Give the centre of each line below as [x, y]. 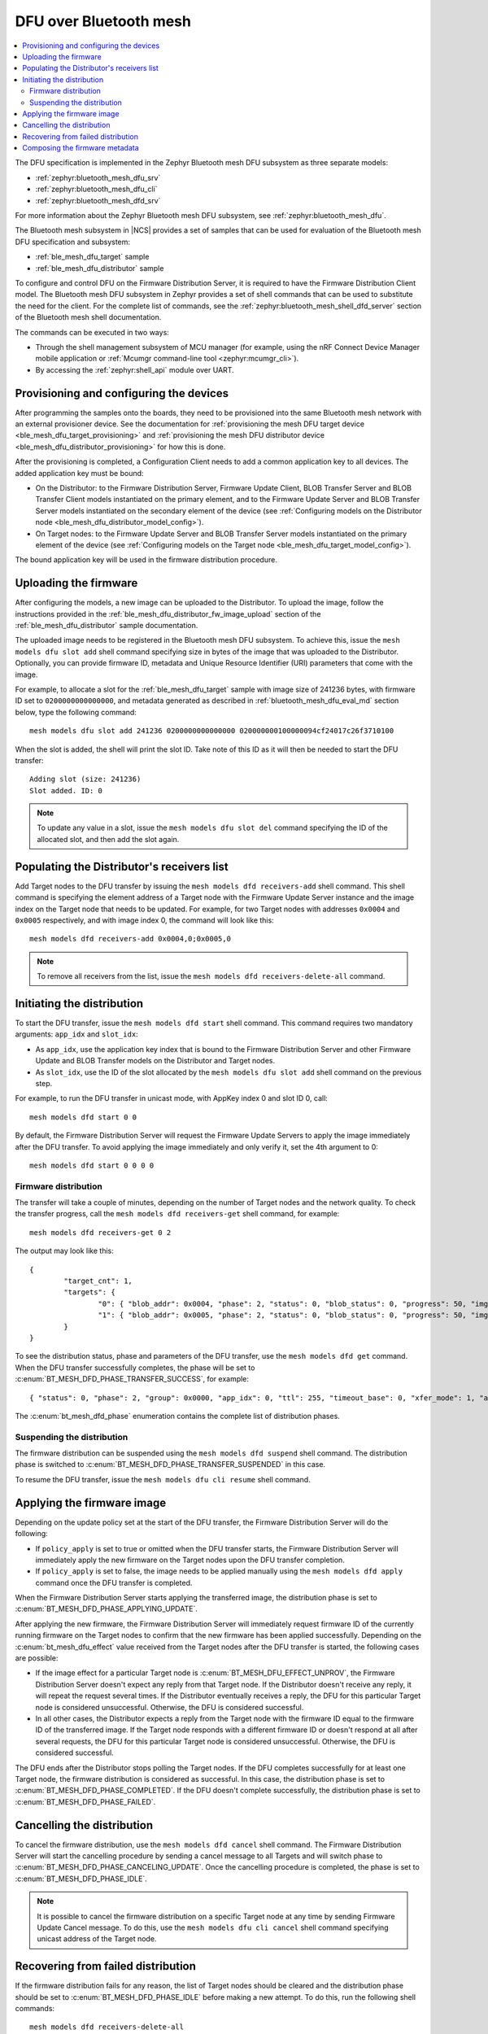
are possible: [37, 1658]
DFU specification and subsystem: [72, 242]
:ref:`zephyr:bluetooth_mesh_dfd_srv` [98, 200]
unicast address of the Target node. [97, 1939]
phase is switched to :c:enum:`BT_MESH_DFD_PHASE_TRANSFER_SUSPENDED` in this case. [170, 1464]
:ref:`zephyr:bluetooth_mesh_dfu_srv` [98, 177]
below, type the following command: [76, 712]
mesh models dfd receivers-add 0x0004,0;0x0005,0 [131, 939]
